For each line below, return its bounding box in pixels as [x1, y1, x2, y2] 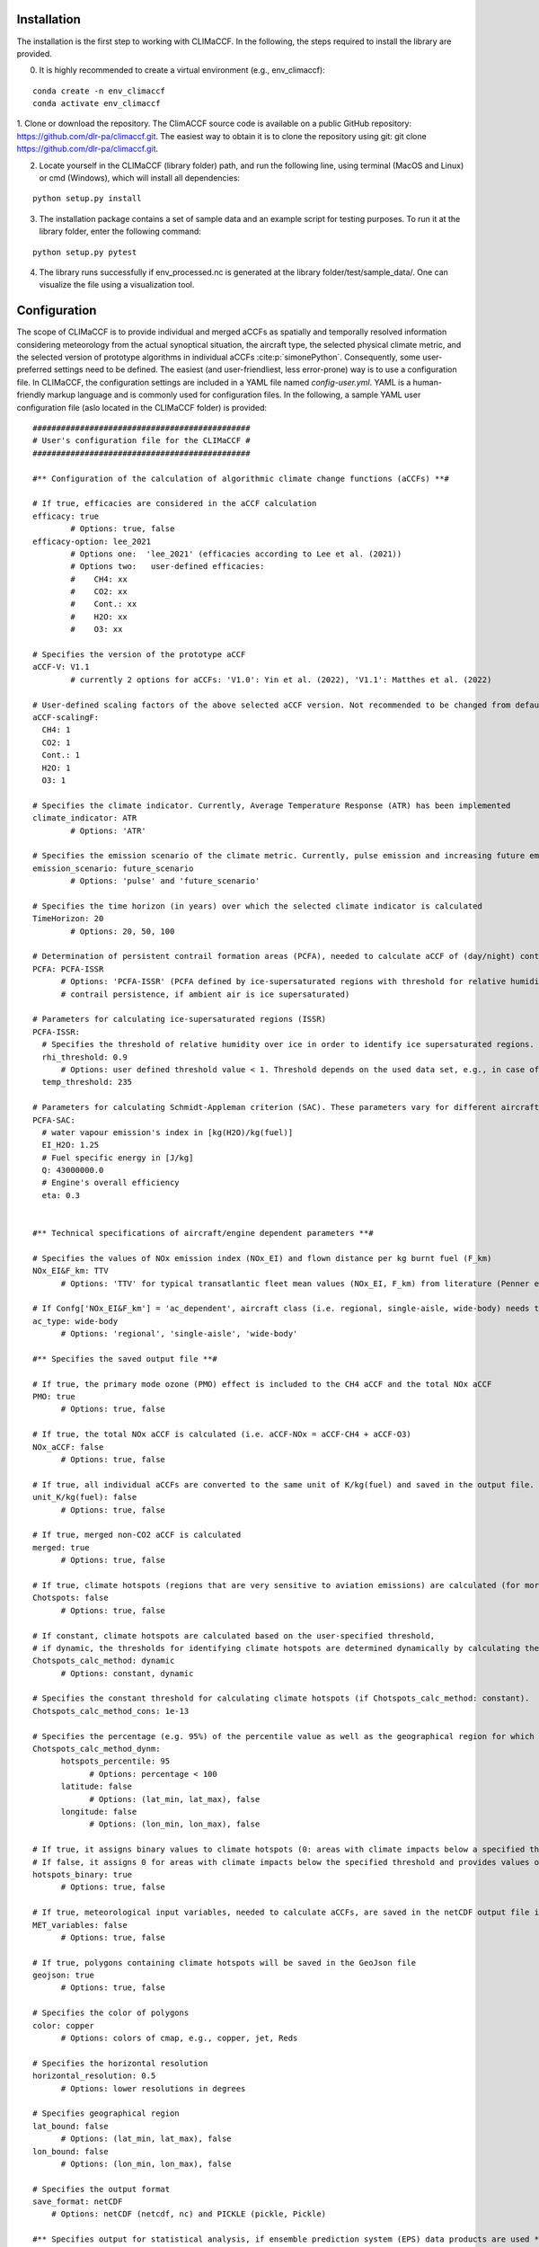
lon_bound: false [32, 2146, 109, 2156]
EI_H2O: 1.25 [41, 1140, 100, 1150]
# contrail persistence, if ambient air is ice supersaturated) [60, 989, 350, 999]
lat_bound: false [32, 2121, 109, 2131]
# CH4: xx [70, 573, 128, 584]
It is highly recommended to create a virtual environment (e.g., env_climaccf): [39, 65, 325, 75]
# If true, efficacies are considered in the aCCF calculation [32, 499, 317, 509]
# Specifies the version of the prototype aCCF [32, 650, 246, 660]
